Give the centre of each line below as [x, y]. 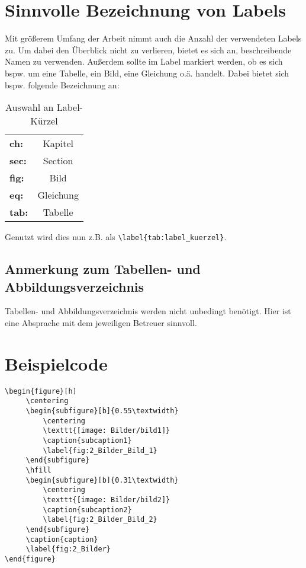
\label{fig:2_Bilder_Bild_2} [100, 520]
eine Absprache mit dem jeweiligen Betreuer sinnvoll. [101, 322]
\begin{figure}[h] [41, 391]
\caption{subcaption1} [87, 440]
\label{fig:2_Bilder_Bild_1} [100, 450]
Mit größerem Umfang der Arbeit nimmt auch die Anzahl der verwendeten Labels [153, 38]
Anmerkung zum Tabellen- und [103, 269]
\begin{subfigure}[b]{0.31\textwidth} [102, 480]
